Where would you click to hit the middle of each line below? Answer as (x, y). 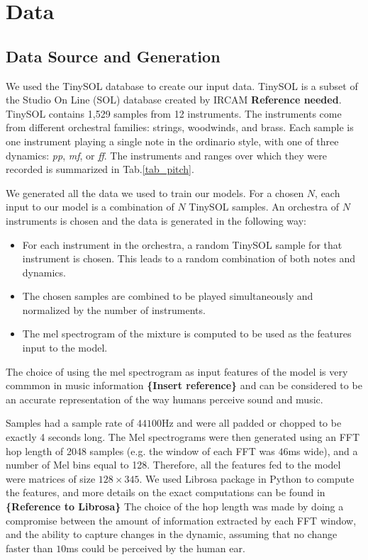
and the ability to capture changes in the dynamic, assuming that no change (172, 534)
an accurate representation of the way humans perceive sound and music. (165, 399)
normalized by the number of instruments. (114, 309)
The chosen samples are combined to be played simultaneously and (168, 296)
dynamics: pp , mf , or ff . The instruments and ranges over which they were (166, 155)
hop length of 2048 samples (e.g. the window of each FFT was (140, 450)
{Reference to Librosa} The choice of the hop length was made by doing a (175, 506)
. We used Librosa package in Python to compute (247, 478)
